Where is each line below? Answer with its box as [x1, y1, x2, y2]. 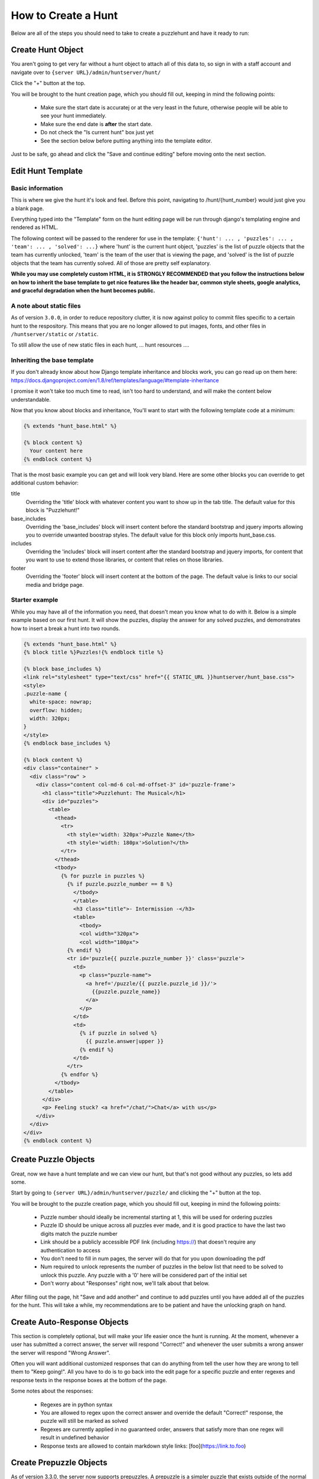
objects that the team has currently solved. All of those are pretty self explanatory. [11, 259, 211, 266]
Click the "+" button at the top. [11, 80, 86, 87]
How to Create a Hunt [11, 9, 118, 22]
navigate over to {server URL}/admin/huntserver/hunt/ [11, 69, 161, 76]
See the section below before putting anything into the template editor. [40, 137, 213, 144]
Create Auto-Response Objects [11, 1317, 129, 1327]
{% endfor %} [60, 1071, 99, 1078]
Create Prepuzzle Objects [11, 1458, 108, 1468]
